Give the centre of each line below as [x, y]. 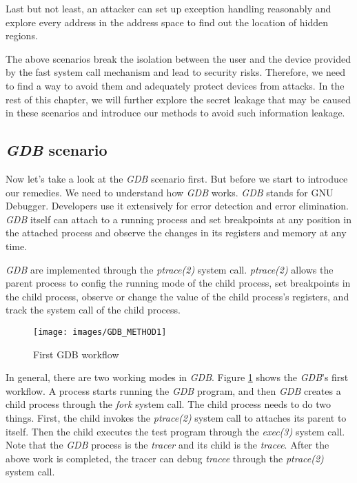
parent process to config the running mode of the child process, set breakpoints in [178, 283]
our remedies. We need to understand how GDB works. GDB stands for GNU [170, 192]
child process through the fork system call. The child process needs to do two [169, 404]
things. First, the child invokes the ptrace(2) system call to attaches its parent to [176, 417]
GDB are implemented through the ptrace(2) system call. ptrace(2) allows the [170, 269]
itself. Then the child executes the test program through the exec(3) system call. [175, 431]
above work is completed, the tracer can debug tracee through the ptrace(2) [165, 458]
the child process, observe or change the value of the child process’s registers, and [177, 296]
